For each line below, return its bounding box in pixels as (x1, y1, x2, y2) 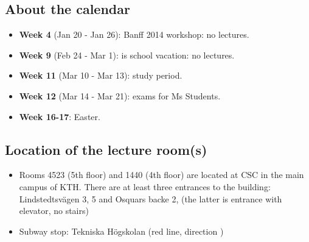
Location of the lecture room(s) (5, 140, 207, 158)
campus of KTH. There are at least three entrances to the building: (19, 180, 271, 193)
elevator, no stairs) (19, 204, 89, 217)
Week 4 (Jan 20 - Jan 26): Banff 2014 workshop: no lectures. (19, 28, 249, 41)
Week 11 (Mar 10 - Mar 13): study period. (19, 69, 182, 82)
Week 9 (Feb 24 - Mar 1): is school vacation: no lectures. (19, 48, 235, 61)
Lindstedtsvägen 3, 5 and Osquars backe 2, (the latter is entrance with (19, 192, 282, 205)
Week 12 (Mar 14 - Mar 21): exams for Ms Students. (19, 89, 221, 102)
